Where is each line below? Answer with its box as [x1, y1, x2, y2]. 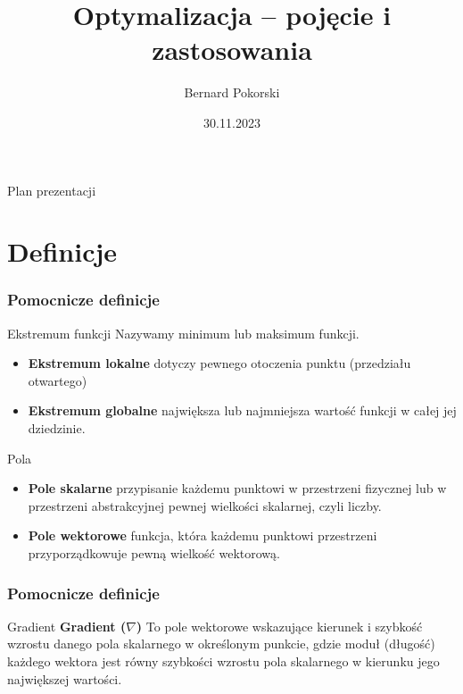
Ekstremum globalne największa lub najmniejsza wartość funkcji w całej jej [28, 401, 457, 420]
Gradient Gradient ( [7, 616, 127, 635]
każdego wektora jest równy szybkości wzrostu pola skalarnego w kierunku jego [7, 652, 440, 671]
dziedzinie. [28, 419, 86, 438]
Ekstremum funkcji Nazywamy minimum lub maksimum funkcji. [7, 323, 360, 342]
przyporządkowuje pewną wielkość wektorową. [28, 544, 280, 563]
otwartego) [28, 371, 87, 389]
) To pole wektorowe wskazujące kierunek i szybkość [136, 616, 423, 635]
